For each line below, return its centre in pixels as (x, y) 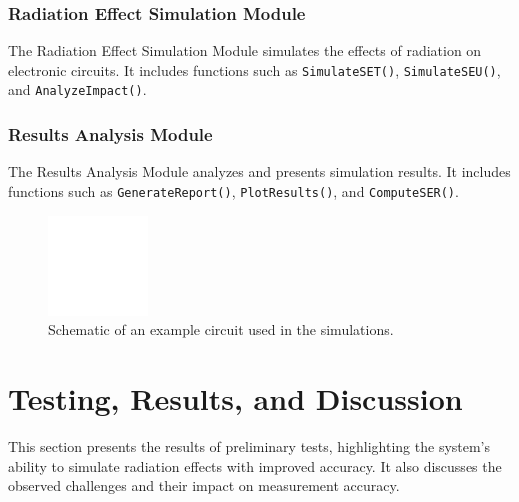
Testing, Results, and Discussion (235, 397)
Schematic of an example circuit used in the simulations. (221, 329)
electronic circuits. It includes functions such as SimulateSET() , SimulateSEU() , (254, 69)
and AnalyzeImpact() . (77, 89)
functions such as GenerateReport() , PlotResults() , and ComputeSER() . (233, 190)
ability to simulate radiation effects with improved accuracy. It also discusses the (255, 465)
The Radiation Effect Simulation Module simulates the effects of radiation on (245, 50)
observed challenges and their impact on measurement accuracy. (204, 485)
